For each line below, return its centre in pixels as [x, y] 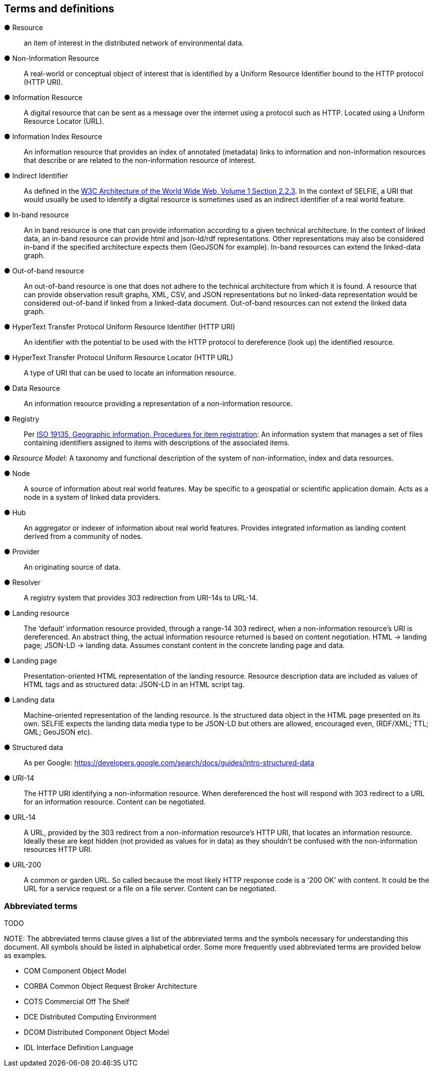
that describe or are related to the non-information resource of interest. [140, 161]
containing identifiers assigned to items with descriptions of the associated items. [157, 443]
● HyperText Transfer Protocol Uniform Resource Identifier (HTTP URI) [120, 327]
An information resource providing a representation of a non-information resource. [158, 404]
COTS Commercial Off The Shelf [77, 1002]
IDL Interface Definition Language [79, 1048]
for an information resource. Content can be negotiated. [115, 802]
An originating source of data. [72, 567]
